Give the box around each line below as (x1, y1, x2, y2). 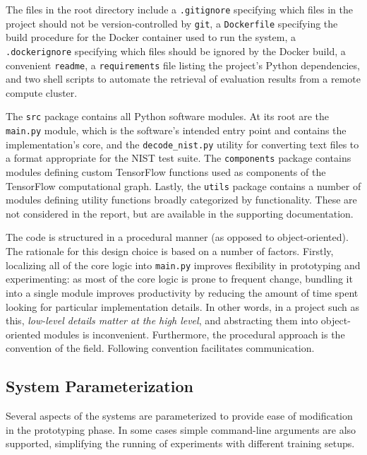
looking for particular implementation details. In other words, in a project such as (6, 299, 360, 314)
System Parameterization (6, 375, 193, 397)
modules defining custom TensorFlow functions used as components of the (6, 165, 326, 179)
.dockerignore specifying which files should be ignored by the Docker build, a (6, 43, 346, 58)
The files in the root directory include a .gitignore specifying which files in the (6, 2, 353, 16)
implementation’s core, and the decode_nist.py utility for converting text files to (6, 136, 359, 151)
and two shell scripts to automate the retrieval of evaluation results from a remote (6, 71, 361, 86)
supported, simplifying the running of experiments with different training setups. (6, 436, 355, 451)
